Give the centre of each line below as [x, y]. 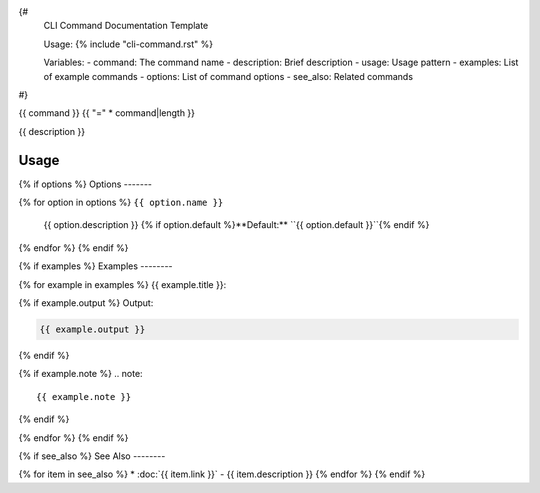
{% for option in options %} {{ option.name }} [121, 202]
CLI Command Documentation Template [126, 26]
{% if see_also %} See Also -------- [92, 456]
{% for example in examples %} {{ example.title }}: [122, 284]
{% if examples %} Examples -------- [96, 266]
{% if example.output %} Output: [86, 302]
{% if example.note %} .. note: [81, 374]
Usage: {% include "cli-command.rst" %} [128, 44]
